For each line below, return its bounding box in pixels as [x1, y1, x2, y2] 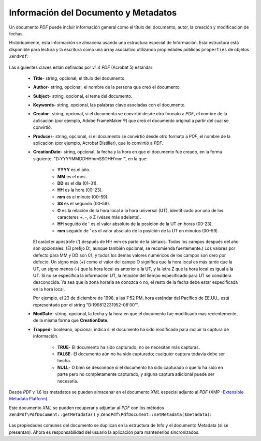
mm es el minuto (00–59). [57, 194, 109, 199]
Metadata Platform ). [9, 396, 49, 402]
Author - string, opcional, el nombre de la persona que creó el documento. [33, 84, 181, 90]
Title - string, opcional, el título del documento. [33, 75, 126, 81]
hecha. [57, 358, 71, 364]
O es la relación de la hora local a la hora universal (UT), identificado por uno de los [57, 207, 224, 213]
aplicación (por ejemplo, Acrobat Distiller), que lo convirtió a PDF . [33, 140, 164, 146]
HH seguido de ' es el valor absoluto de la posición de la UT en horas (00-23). [57, 221, 213, 227]
